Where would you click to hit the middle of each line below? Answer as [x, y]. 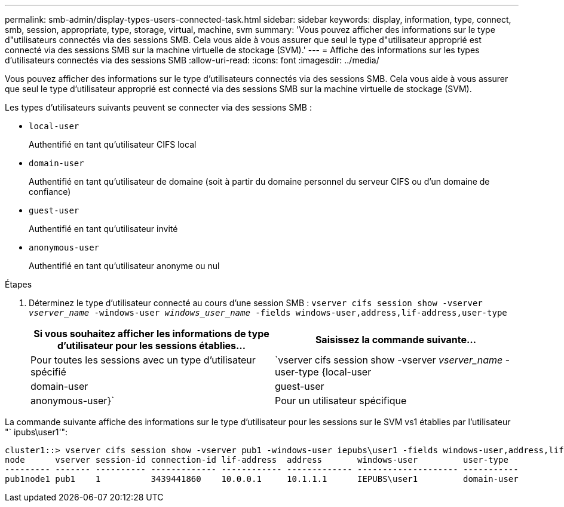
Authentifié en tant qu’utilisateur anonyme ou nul [124, 266]
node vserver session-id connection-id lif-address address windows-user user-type [257, 460]
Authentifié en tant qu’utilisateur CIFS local [113, 144]
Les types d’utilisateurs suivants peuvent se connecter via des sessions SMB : [158, 107]
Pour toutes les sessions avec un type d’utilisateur [143, 360]
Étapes [19, 284]
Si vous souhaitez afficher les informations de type [151, 334]
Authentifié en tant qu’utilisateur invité [103, 229]
